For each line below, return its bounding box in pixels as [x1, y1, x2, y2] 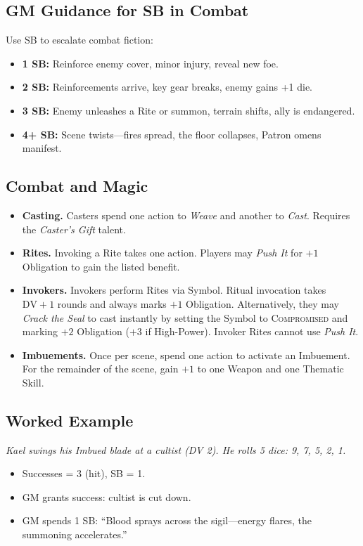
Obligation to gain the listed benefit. [22, 259, 180, 273]
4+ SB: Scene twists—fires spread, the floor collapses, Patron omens [22, 126, 321, 141]
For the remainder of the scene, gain [22, 361, 179, 376]
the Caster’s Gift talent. [22, 221, 126, 236]
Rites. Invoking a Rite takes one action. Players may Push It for [22, 245, 302, 260]
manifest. [22, 141, 62, 155]
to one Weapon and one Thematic [197, 361, 344, 376]
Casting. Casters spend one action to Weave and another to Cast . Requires [22, 207, 350, 222]
